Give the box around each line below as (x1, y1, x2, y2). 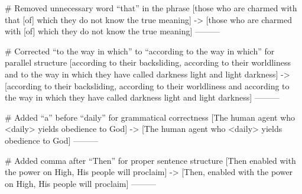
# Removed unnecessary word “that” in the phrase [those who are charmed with (5, 2, 297, 14)
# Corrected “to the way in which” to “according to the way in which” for (5, 44, 275, 57)
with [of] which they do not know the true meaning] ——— (5, 25, 220, 37)
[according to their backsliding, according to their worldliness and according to (5, 79, 290, 92)
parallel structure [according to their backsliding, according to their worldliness (5, 56, 291, 69)
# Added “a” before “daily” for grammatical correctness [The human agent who (5, 111, 295, 123)
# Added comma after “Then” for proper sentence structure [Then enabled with (5, 154, 296, 166)
